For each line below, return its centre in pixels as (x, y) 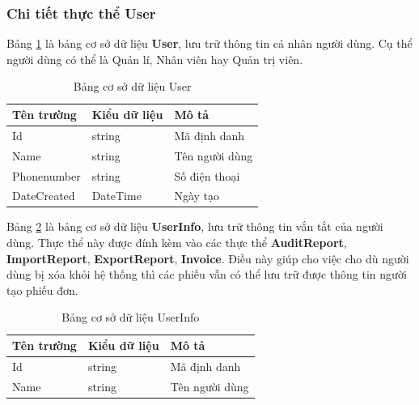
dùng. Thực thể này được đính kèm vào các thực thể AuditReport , (177, 243)
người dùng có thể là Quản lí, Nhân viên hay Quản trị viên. (155, 59)
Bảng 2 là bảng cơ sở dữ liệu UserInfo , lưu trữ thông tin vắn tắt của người (195, 226)
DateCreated (44, 196)
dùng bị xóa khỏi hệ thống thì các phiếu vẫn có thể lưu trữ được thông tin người (207, 274)
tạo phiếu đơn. (42, 290)
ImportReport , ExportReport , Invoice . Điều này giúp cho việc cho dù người (208, 258)
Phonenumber (47, 175)
